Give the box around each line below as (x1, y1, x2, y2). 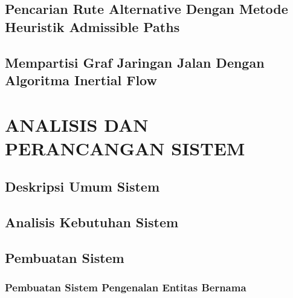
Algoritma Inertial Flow (5, 70, 157, 89)
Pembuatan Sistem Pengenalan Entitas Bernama (5, 280, 246, 295)
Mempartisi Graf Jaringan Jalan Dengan (5, 53, 265, 71)
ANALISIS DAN (5, 112, 149, 137)
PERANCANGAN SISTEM (5, 135, 245, 160)
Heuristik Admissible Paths (5, 17, 180, 36)
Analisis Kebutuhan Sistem (5, 213, 179, 232)
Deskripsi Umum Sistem (5, 177, 160, 196)
